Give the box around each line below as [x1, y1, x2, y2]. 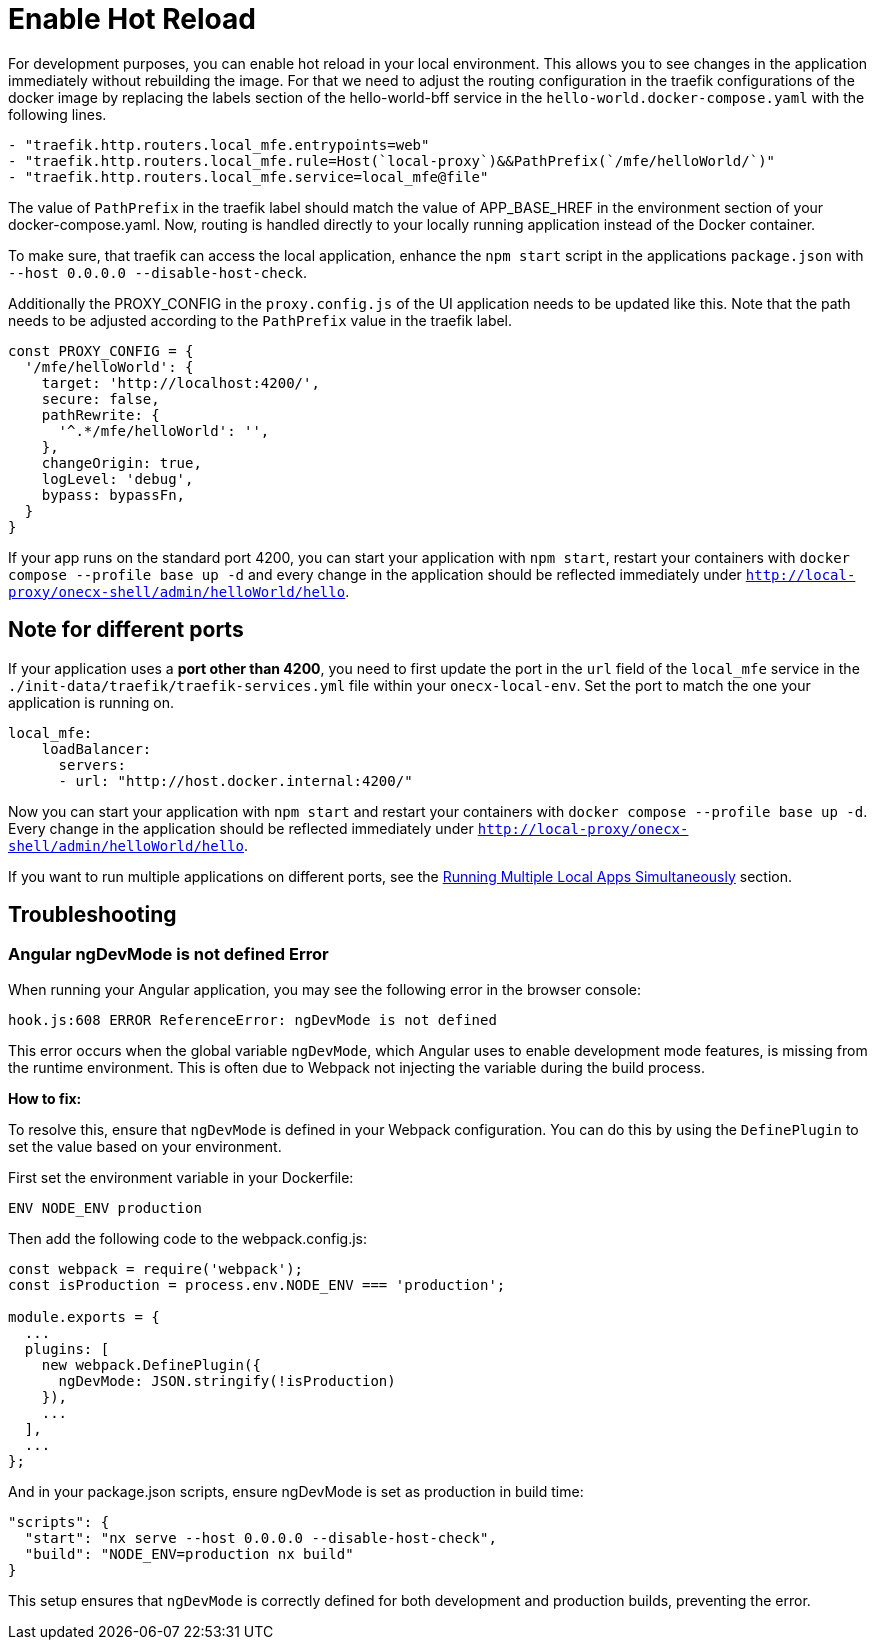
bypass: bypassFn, [41, 486, 186, 503]
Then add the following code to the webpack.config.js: [8, 1229, 368, 1247]
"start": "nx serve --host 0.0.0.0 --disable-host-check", [24, 1529, 497, 1546]
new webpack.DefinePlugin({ [41, 1356, 261, 1373]
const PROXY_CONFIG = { [8, 342, 194, 359]
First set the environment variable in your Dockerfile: [8, 1168, 354, 1186]
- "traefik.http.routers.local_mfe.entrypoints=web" [8, 136, 430, 153]
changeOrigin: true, [41, 454, 202, 471]
